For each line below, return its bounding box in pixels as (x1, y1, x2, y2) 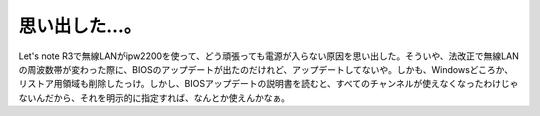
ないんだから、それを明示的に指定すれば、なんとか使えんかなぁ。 (18, 91, 290, 104)
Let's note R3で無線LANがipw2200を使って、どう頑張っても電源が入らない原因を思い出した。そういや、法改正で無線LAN (18, 50, 519, 62)
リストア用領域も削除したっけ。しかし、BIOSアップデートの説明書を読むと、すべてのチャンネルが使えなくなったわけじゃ (18, 78, 519, 90)
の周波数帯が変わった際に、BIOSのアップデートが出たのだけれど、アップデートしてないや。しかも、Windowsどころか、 (18, 63, 514, 75)
